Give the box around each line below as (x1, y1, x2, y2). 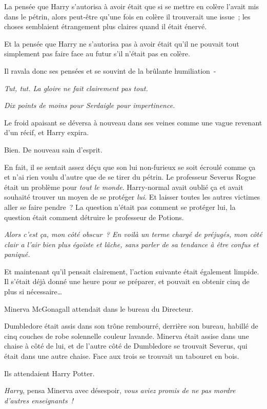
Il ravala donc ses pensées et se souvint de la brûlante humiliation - (4, 65, 216, 76)
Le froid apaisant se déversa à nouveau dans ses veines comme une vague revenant (4, 117, 262, 127)
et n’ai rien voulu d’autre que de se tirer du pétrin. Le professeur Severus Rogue (4, 171, 256, 182)
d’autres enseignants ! (4, 395, 74, 405)
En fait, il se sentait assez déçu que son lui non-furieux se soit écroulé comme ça (4, 161, 256, 172)
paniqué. (4, 249, 30, 260)
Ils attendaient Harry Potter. (4, 368, 95, 378)
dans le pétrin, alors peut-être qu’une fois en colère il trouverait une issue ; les (4, 11, 251, 21)
